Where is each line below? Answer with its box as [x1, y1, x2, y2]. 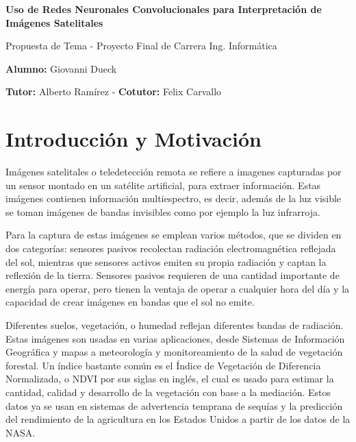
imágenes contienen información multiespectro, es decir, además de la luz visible [5, 191, 342, 206]
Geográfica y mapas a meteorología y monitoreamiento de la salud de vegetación [5, 345, 343, 359]
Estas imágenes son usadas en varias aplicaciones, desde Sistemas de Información [5, 331, 345, 345]
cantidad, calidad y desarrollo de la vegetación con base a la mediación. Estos [5, 385, 331, 399]
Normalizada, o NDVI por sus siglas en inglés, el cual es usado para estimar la [5, 371, 334, 386]
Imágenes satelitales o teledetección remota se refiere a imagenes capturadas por [5, 164, 342, 179]
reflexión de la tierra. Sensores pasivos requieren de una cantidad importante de [5, 268, 340, 282]
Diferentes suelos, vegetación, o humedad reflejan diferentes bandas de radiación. [5, 318, 344, 332]
